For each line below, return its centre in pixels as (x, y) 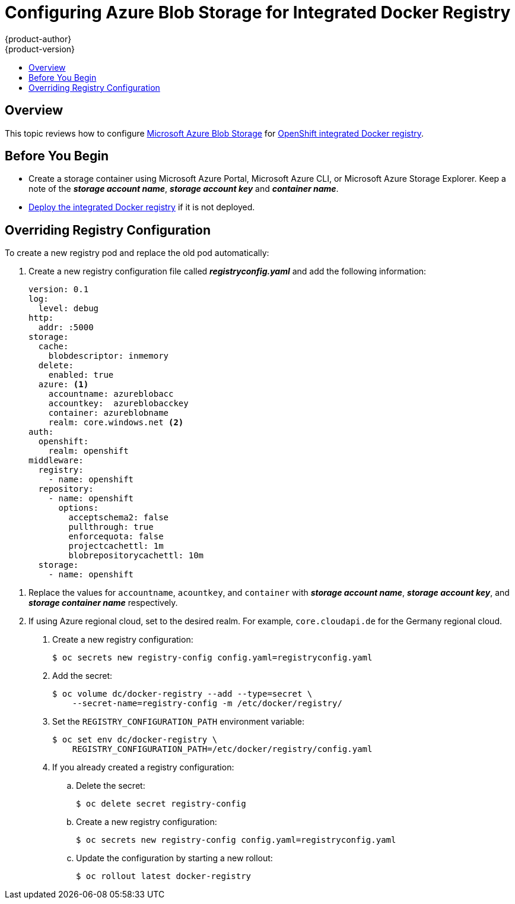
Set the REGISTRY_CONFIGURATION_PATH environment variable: (179, 722)
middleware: (56, 461)
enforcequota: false (116, 537)
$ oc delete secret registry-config (161, 804)
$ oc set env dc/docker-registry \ (135, 740)
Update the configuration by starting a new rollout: (174, 858)
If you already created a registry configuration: (143, 767)
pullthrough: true (111, 527)
